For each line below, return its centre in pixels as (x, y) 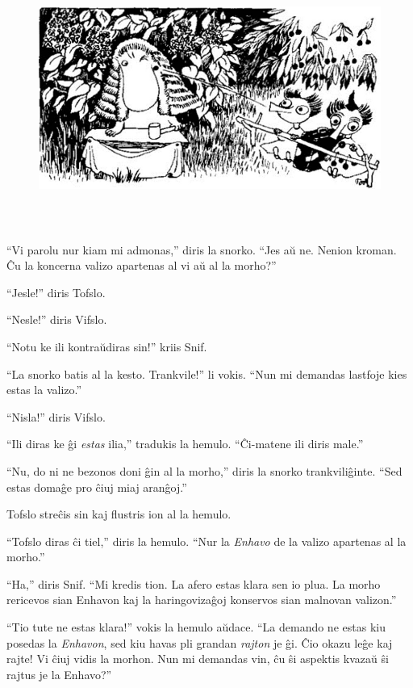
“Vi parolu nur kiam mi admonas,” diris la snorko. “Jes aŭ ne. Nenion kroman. (202, 249)
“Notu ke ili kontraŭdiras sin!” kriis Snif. (107, 346)
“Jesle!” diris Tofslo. (56, 292)
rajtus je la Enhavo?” (59, 674)
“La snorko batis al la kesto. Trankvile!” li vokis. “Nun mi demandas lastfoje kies (207, 373)
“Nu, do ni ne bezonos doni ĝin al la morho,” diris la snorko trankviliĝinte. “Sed (204, 470)
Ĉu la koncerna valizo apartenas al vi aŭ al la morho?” (142, 265)
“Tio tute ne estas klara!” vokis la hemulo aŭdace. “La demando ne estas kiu (196, 627)
